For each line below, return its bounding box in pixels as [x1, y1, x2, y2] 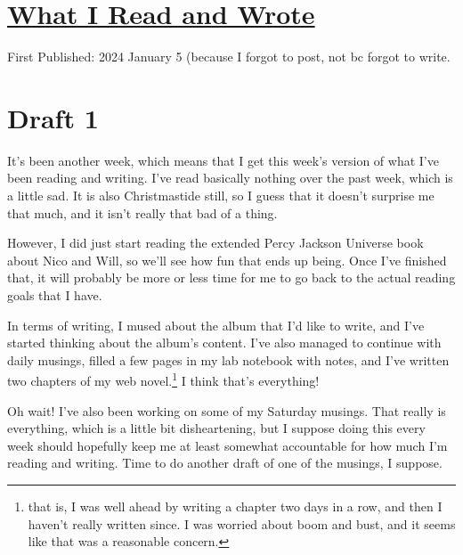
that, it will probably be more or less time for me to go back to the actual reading [7, 268, 456, 287]
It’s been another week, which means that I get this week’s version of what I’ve [7, 151, 439, 169]
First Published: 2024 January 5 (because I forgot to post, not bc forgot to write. [7, 47, 451, 66]
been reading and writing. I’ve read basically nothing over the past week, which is [7, 168, 453, 187]
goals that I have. [7, 286, 102, 304]
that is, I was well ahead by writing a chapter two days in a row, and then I [28, 497, 443, 515]
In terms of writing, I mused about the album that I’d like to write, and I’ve [7, 315, 425, 334]
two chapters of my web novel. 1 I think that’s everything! [7, 369, 320, 390]
